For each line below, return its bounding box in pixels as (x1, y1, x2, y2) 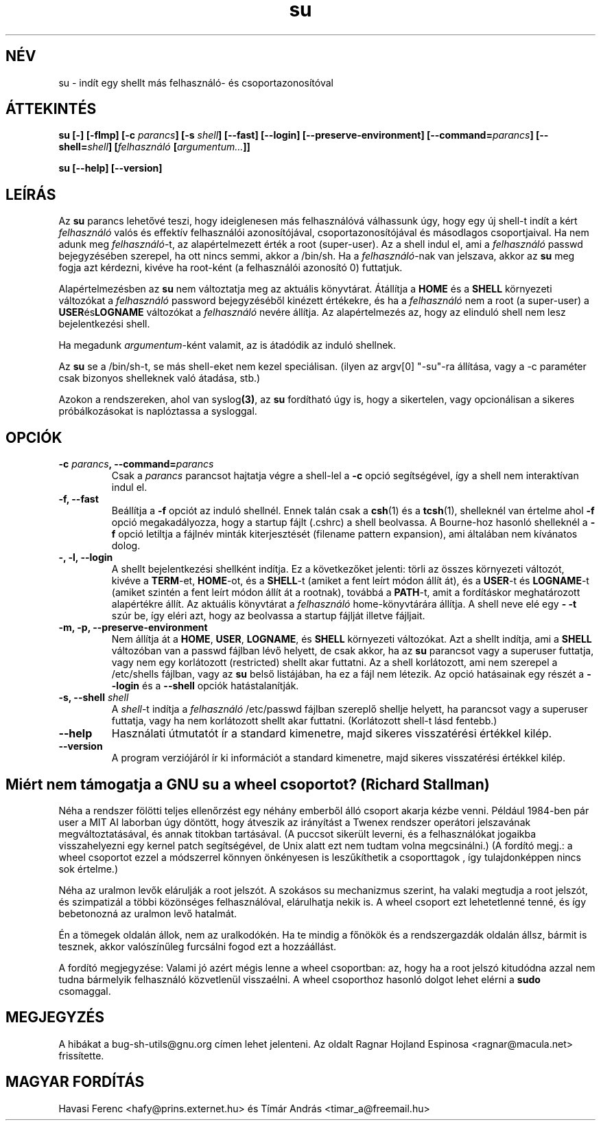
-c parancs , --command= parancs (58, 458, 214, 470)
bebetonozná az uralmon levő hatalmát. (58, 907, 237, 919)
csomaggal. (58, 985, 111, 997)
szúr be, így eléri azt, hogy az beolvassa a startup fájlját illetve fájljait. (111, 610, 425, 622)
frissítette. (58, 1049, 104, 1061)
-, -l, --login (58, 551, 113, 564)
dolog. (111, 540, 141, 552)
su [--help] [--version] (58, 162, 163, 174)
